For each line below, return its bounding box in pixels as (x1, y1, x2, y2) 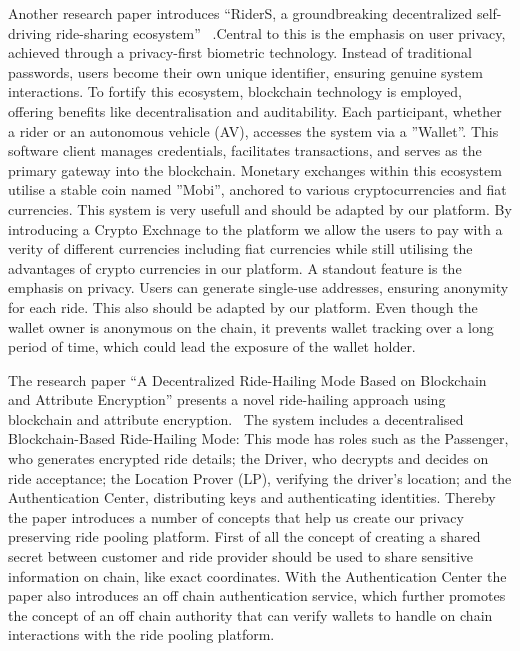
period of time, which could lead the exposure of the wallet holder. (8, 336, 416, 357)
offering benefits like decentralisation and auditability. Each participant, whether (8, 100, 502, 121)
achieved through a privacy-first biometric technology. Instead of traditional (8, 42, 472, 63)
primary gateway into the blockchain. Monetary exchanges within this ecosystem (8, 159, 502, 180)
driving (8, 22, 52, 43)
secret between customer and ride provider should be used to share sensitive (8, 546, 474, 567)
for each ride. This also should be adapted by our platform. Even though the (8, 296, 478, 317)
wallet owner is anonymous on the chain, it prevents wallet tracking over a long (8, 316, 494, 337)
